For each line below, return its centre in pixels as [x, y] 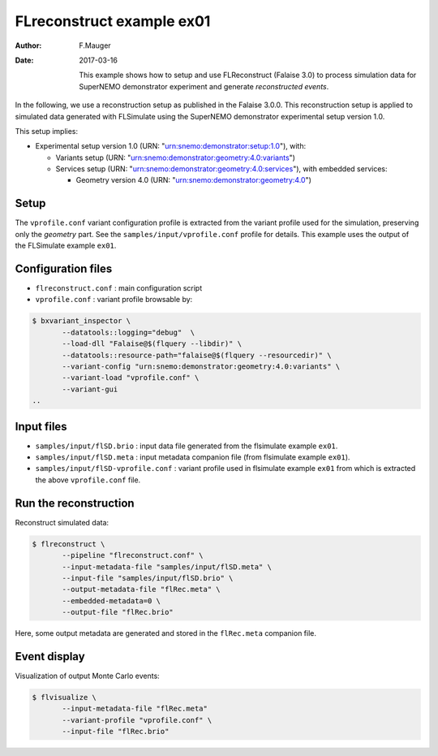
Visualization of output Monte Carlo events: [87, 676]
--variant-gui [90, 389]
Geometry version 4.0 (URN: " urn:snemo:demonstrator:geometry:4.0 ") [194, 180]
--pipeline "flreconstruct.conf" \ [133, 555]
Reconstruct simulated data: [62, 522]
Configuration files [64, 268]
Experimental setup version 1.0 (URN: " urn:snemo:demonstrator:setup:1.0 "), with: [171, 146]
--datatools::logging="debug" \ [128, 332]
